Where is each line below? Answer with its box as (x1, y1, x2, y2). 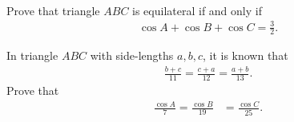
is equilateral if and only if (132, 2, 262, 18)
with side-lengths (90, 47, 174, 64)
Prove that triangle (6, 2, 100, 18)
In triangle (6, 47, 58, 64)
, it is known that (202, 47, 288, 64)
